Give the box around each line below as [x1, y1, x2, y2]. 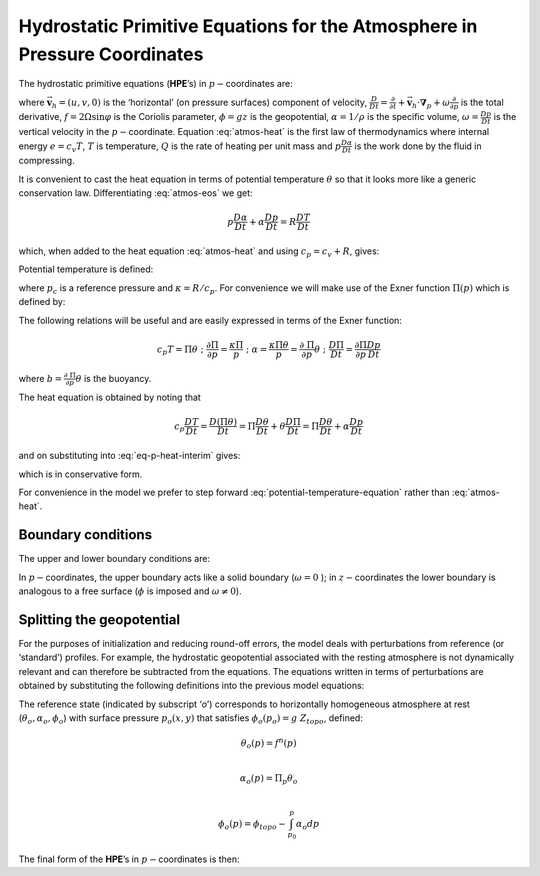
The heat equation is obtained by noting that [18, 391, 202, 404]
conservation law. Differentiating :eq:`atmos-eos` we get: [18, 187, 254, 199]
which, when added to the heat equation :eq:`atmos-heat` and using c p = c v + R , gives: [18, 245, 380, 259]
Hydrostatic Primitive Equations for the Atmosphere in [18, 15, 478, 37]
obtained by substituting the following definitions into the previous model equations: [18, 680, 365, 692]
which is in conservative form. [18, 468, 143, 480]
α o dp [295, 818, 320, 832]
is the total [460, 96, 504, 108]
